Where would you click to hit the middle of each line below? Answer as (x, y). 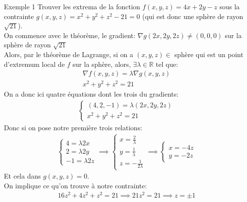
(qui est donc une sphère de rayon (193, 16)
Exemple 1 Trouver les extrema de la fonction (72, 6)
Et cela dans (22, 176)
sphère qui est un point (209, 54)
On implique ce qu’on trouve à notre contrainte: (76, 185)
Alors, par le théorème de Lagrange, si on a (69, 54)
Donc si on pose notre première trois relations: (73, 127)
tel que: (167, 64)
